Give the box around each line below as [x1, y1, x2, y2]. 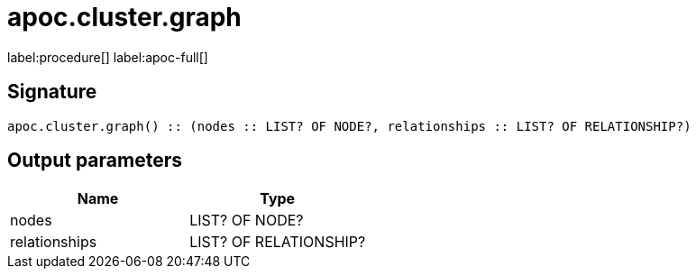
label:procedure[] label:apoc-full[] [7, 49, 208, 65]
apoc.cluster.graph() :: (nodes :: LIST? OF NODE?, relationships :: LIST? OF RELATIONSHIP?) [7, 118, 691, 133]
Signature [7, 80, 97, 104]
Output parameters [7, 149, 182, 172]
